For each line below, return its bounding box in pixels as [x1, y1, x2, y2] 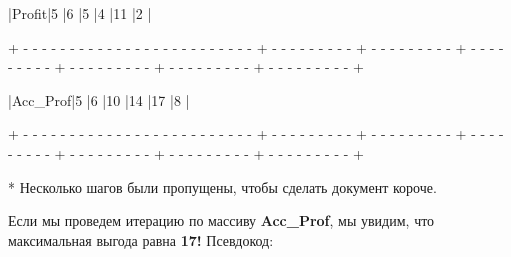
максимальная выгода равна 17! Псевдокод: [8, 229, 274, 250]
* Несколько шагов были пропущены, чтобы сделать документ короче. [8, 176, 437, 197]
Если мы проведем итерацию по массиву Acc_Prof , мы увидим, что [8, 210, 435, 231]
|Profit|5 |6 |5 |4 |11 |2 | [8, 3, 152, 23]
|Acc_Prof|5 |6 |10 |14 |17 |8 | [8, 89, 190, 110]
